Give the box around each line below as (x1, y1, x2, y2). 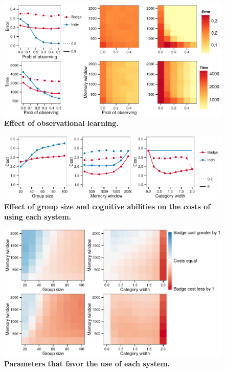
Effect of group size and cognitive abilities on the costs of (4, 201, 211, 212)
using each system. (4, 211, 72, 222)
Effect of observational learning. (4, 118, 119, 128)
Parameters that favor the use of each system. (4, 358, 170, 369)
